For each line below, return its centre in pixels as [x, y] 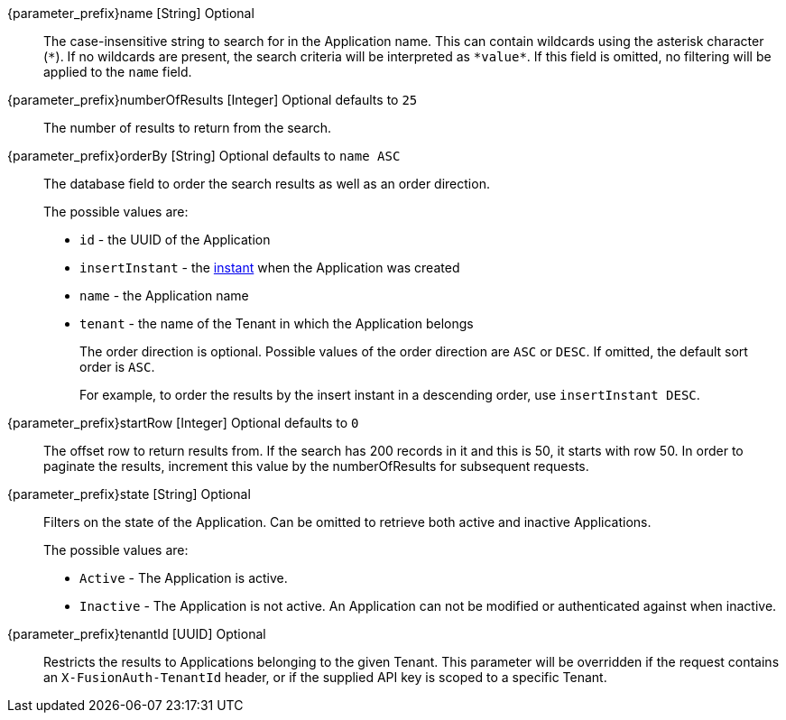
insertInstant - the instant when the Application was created [270, 268]
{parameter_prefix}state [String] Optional [129, 494]
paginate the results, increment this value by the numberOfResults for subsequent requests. [316, 466]
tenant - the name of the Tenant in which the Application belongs [277, 323]
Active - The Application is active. [184, 578]
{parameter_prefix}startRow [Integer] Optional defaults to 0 [183, 423]
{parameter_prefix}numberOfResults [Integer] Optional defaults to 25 [213, 100]
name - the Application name [164, 295]
